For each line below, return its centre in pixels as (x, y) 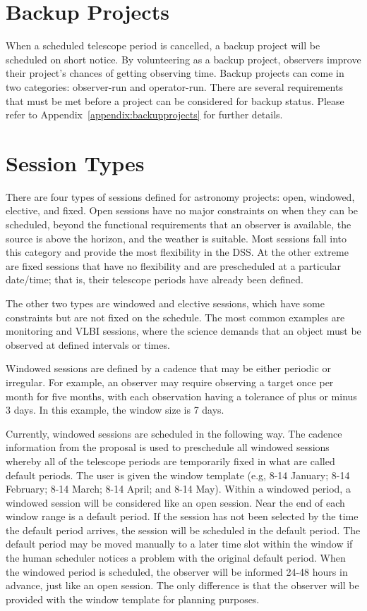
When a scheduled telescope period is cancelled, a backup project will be (163, 45)
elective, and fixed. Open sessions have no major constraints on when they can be (182, 210)
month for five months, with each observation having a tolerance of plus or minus (181, 396)
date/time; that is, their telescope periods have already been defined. (155, 279)
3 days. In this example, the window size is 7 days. (115, 410)
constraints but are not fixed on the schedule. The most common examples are (175, 317)
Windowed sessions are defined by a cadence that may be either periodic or (168, 368)
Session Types (75, 162)
